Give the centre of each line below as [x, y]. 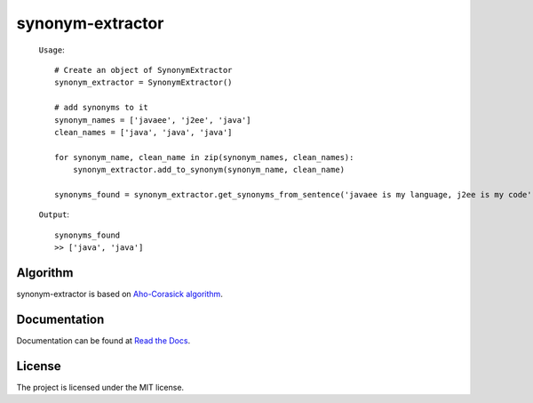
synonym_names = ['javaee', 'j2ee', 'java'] [153, 120]
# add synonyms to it [101, 108]
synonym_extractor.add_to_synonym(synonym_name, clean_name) [209, 170]
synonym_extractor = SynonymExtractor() [143, 83]
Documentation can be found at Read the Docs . [103, 340]
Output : [54, 214]
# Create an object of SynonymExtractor [143, 70]
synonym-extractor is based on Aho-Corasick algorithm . [120, 294]
